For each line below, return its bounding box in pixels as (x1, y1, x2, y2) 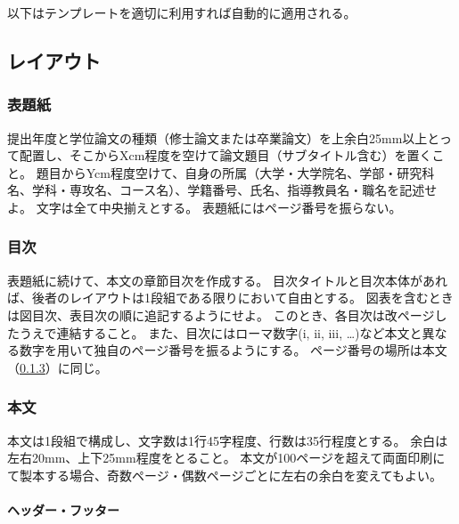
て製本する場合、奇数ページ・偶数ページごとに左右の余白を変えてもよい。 (7, 465, 443, 484)
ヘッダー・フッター (7, 500, 119, 519)
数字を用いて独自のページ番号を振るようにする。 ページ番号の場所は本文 (19, 341, 447, 359)
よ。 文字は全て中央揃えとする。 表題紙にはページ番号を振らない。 (7, 198, 402, 216)
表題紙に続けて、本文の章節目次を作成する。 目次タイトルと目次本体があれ (7, 270, 447, 289)
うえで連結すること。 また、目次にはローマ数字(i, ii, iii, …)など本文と (19, 323, 422, 342)
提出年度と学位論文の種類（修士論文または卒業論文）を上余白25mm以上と (7, 128, 439, 147)
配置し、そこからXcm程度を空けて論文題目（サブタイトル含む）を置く (19, 146, 432, 165)
